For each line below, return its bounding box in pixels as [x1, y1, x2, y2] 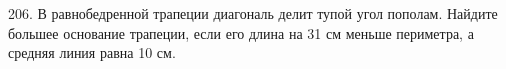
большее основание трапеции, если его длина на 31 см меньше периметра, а [8, 22, 474, 43]
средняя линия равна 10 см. [8, 42, 176, 63]
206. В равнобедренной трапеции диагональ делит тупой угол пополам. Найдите [8, 3, 498, 23]
